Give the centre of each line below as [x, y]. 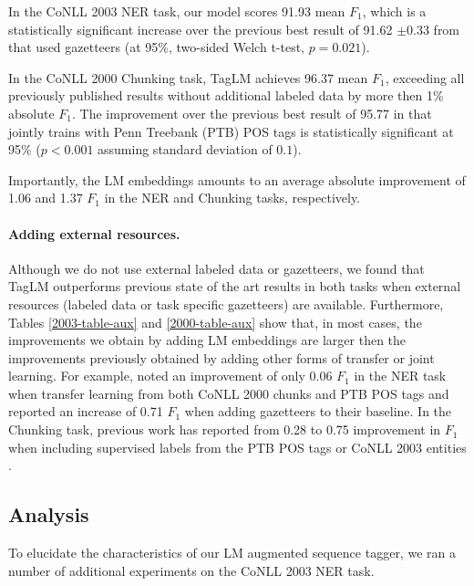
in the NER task [400, 376]
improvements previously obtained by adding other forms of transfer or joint [222, 357]
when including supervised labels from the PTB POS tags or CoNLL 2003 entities [237, 447]
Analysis [49, 514]
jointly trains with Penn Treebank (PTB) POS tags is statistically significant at [231, 131]
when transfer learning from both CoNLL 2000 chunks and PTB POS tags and [229, 393]
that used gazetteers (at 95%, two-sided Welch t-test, [157, 47]
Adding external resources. [94, 233]
